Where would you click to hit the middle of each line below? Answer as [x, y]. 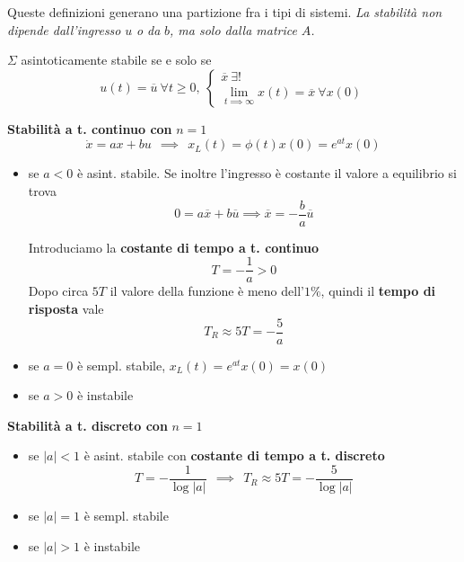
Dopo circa [58, 291]
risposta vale [66, 308]
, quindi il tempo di [378, 291]
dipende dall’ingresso [64, 29]
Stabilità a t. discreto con [88, 425]
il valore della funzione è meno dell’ [207, 291]
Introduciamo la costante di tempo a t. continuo [174, 247]
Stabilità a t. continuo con [90, 128]
